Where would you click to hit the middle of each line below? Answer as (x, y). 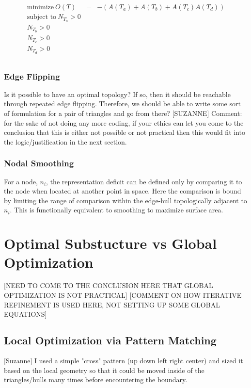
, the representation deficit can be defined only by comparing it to (144, 181)
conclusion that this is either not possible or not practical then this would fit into (125, 132)
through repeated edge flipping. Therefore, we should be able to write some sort (122, 104)
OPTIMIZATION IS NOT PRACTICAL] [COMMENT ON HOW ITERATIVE (123, 295)
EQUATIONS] (25, 314)
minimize (40, 8)
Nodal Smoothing (39, 163)
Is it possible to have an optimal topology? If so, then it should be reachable (117, 94)
